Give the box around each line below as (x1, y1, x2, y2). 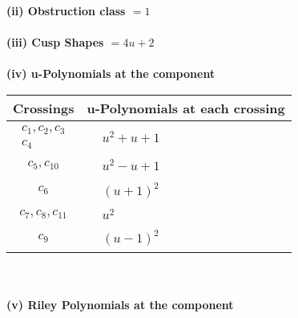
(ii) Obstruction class (6, 2, 126, 18)
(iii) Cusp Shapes (6, 34, 104, 51)
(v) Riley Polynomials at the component (6, 296, 234, 312)
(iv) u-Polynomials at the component (6, 65, 215, 82)
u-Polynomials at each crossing (87, 98, 285, 117)
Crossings (13, 98, 74, 117)
